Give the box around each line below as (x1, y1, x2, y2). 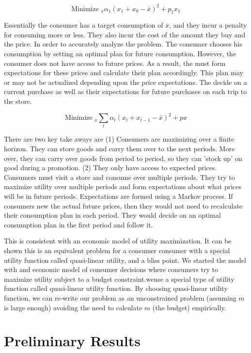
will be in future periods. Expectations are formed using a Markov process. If (4, 191, 233, 201)
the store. (4, 96, 32, 106)
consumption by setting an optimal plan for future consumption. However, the (4, 48, 236, 59)
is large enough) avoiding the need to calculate (4, 302, 142, 312)
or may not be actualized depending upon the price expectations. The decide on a (4, 77, 247, 87)
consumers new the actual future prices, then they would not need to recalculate (4, 200, 243, 210)
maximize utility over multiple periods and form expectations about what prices (4, 181, 242, 192)
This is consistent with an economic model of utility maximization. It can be (4, 236, 232, 246)
